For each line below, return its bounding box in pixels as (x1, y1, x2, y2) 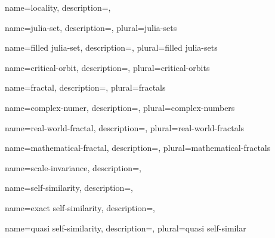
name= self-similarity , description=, (5, 181, 134, 194)
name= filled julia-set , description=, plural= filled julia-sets (5, 41, 218, 54)
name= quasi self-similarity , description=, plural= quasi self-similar (5, 221, 246, 234)
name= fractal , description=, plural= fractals (5, 81, 166, 94)
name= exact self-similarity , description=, (5, 201, 155, 214)
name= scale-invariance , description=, (5, 161, 141, 174)
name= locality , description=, (5, 1, 111, 13)
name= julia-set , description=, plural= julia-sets (5, 21, 177, 33)
